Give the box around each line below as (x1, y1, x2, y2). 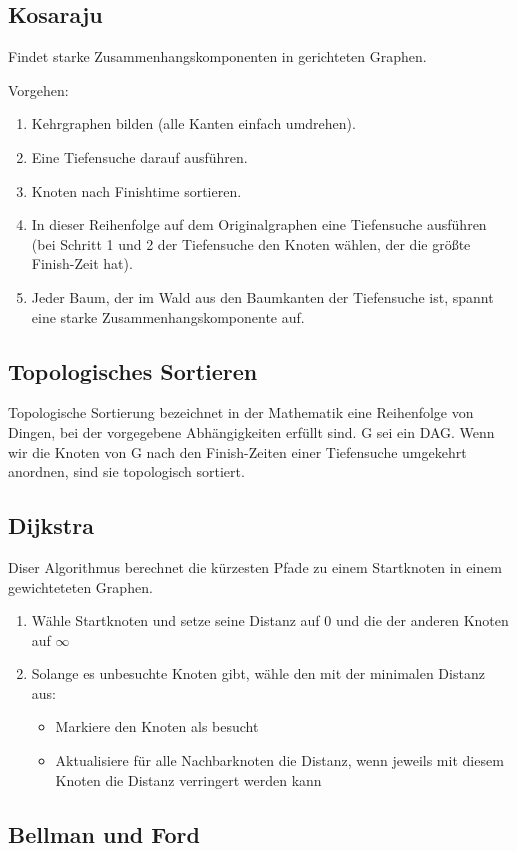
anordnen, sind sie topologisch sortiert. (8, 461, 245, 482)
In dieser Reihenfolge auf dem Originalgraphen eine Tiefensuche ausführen (31, 214, 487, 235)
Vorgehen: (8, 79, 69, 100)
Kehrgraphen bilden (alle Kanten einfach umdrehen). (31, 113, 356, 134)
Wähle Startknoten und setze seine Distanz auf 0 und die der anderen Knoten (31, 610, 509, 631)
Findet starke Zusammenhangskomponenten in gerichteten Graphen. (8, 46, 427, 67)
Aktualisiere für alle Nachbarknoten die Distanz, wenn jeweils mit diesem (55, 750, 504, 771)
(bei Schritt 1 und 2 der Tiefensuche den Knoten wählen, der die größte (31, 233, 471, 254)
